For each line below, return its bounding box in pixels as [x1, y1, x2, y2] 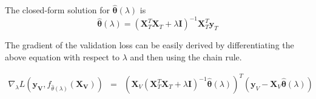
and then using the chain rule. [130, 50, 242, 63]
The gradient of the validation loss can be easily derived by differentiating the [5, 39, 294, 51]
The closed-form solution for [5, 4, 110, 16]
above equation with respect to [5, 50, 120, 63]
